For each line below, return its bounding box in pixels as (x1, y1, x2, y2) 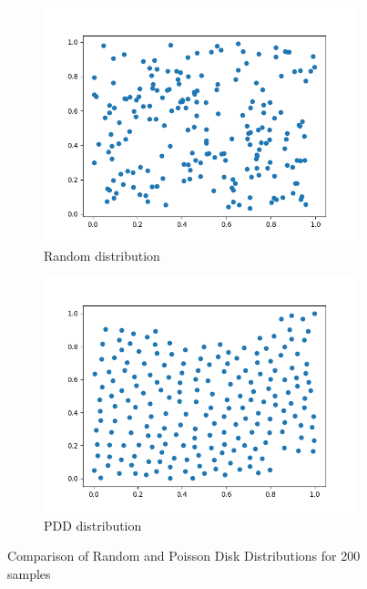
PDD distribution (44, 515, 142, 534)
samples (7, 563, 51, 583)
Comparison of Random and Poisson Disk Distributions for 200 (7, 546, 361, 565)
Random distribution (44, 245, 160, 264)
